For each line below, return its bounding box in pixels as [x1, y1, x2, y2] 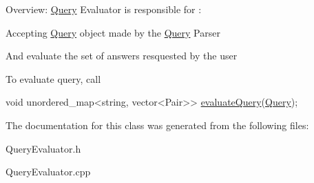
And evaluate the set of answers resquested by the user [6, 48, 238, 63]
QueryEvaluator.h [6, 141, 81, 155]
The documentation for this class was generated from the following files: [6, 117, 309, 132]
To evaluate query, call [6, 71, 101, 86]
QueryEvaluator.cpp [6, 164, 91, 179]
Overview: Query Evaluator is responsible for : [6, 2, 202, 16]
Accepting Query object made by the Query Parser [6, 25, 220, 39]
